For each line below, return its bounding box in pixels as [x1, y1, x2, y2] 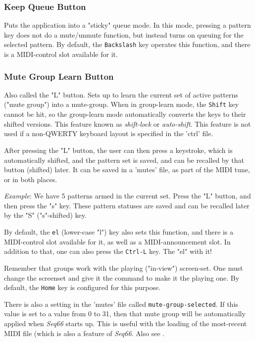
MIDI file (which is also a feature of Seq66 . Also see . [4, 328, 165, 338]
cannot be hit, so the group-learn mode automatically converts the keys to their [4, 109, 246, 119]
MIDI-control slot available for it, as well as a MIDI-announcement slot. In [4, 236, 231, 246]
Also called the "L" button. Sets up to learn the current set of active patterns [4, 89, 238, 99]
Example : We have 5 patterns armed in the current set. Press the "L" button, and [4, 191, 251, 201]
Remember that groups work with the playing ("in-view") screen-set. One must [4, 262, 243, 273]
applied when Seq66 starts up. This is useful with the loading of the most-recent [4, 318, 247, 329]
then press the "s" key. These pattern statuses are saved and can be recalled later [4, 200, 250, 210]
